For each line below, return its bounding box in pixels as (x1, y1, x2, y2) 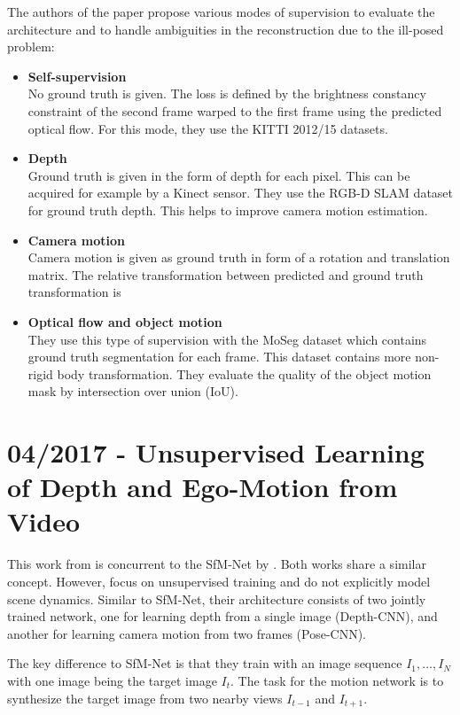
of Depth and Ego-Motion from (7, 469, 398, 505)
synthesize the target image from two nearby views (7, 688, 283, 707)
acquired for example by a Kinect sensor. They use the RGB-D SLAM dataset (27, 183, 454, 202)
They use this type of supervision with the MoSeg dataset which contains (27, 330, 427, 348)
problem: (7, 37, 55, 56)
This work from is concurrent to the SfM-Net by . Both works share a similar (7, 555, 426, 573)
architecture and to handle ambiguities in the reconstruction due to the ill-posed (7, 19, 444, 38)
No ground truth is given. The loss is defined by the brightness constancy (27, 84, 426, 103)
